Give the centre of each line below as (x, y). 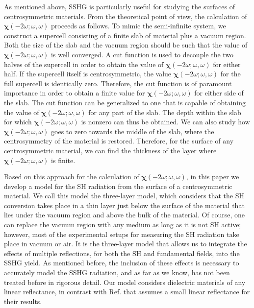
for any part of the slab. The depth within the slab (165, 112)
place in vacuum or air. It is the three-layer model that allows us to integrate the (126, 244)
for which (18, 122)
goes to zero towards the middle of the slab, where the (133, 131)
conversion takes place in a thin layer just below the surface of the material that (124, 205)
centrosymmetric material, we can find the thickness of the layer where (110, 150)
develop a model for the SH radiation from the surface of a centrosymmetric (118, 186)
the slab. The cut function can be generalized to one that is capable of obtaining (125, 102)
